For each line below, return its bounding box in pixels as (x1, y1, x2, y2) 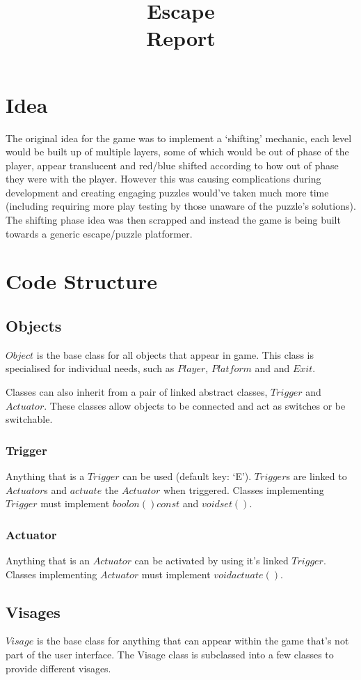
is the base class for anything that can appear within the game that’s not (36, 633, 349, 648)
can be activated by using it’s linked (134, 553, 289, 568)
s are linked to (286, 469, 347, 484)
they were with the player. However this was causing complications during (6, 171, 321, 186)
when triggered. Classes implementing (163, 482, 324, 497)
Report (146, 24, 216, 52)
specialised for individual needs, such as (6, 361, 175, 376)
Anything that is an (6, 553, 90, 568)
